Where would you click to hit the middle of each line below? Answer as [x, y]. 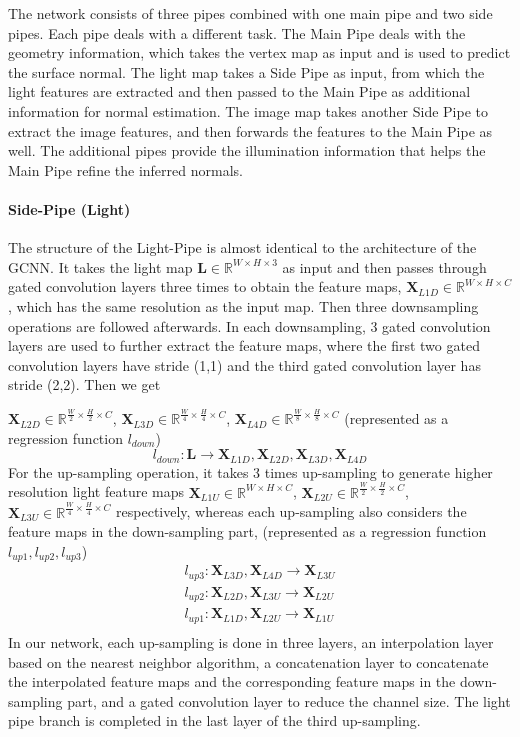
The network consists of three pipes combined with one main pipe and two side [250, 13]
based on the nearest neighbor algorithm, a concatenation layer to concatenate [248, 661]
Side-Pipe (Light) [69, 208]
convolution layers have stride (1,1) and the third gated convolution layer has [244, 364]
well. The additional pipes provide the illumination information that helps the [247, 150]
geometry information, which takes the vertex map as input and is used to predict [259, 52]
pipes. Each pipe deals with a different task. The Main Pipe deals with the [237, 32]
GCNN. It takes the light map [100, 266]
